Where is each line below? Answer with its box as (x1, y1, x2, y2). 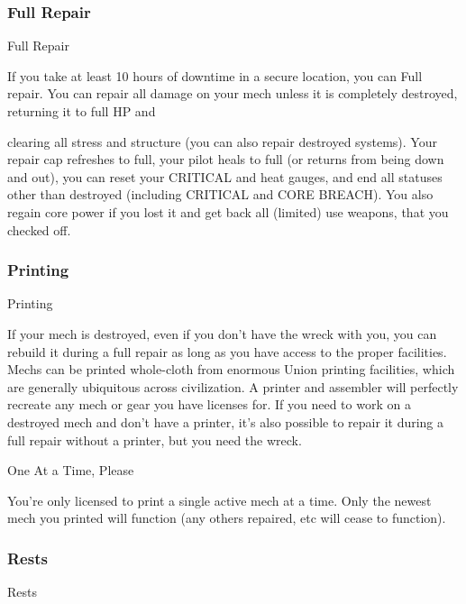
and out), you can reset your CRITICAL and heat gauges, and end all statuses (7, 167, 443, 186)
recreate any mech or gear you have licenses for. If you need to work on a (7, 395, 411, 414)
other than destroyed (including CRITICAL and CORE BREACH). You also (7, 185, 434, 204)
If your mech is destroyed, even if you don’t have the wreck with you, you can (7, 324, 437, 343)
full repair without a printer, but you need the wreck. (7, 430, 302, 449)
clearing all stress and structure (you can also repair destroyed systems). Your (7, 132, 437, 151)
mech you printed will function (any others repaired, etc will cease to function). (7, 508, 446, 527)
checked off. (7, 220, 71, 239)
